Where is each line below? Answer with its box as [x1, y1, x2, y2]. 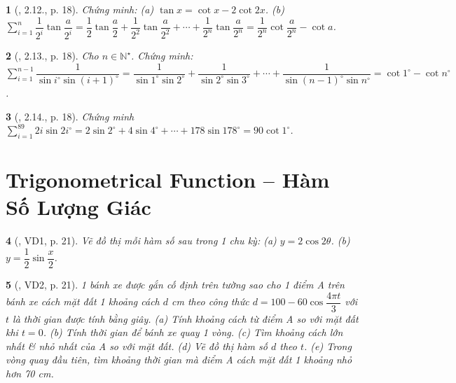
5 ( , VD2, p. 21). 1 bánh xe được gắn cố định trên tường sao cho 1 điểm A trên [6, 277, 345, 291]
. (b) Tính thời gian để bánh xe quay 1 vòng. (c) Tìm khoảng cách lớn [43, 325, 343, 340]
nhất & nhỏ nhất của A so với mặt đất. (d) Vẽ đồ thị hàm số [6, 338, 268, 353]
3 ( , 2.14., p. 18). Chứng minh [6, 109, 134, 123]
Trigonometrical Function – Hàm [6, 165, 330, 194]
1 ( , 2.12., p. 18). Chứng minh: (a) [6, 2, 154, 16]
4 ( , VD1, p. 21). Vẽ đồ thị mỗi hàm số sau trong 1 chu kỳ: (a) [6, 233, 277, 248]
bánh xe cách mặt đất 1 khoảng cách [6, 294, 160, 309]
